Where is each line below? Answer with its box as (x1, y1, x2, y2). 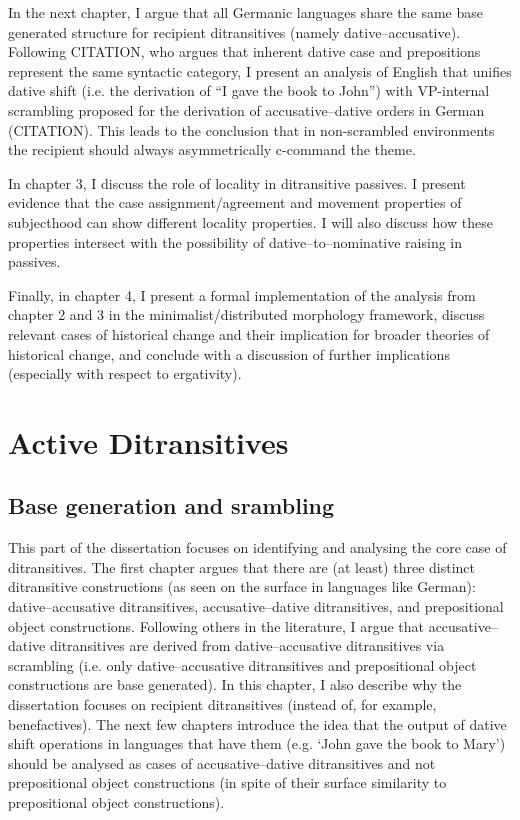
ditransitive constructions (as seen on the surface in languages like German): (8, 576, 476, 597)
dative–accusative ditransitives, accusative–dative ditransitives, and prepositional (8, 596, 504, 617)
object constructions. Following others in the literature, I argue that (8, 615, 424, 636)
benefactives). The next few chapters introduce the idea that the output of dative (8, 713, 507, 734)
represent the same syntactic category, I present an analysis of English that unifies (8, 60, 512, 81)
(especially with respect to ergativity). (8, 363, 242, 384)
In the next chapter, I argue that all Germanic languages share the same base (8, 2, 483, 22)
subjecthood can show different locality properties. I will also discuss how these (8, 211, 493, 232)
